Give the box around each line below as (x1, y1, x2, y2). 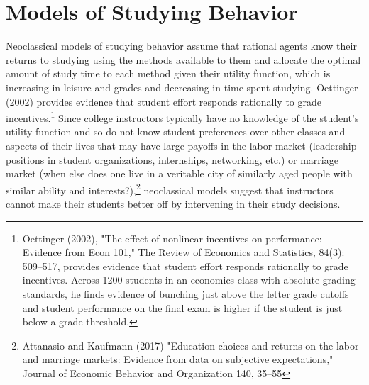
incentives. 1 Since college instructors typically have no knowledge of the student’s (6, 108, 359, 125)
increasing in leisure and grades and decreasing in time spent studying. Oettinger (6, 79, 358, 94)
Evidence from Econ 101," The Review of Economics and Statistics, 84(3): (22, 245, 345, 260)
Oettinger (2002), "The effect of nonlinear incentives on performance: (22, 230, 322, 245)
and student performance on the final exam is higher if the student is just (22, 300, 343, 315)
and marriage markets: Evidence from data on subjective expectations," (22, 352, 334, 367)
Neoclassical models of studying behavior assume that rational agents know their (6, 38, 357, 53)
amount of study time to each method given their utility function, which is (6, 66, 331, 81)
